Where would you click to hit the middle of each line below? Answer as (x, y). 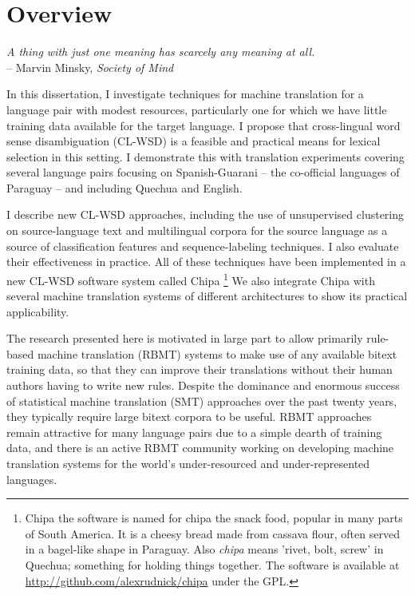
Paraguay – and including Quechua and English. (125, 187)
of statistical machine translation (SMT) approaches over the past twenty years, (202, 401)
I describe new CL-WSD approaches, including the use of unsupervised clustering (206, 214)
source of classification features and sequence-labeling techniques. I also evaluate (203, 246)
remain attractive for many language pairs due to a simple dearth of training (194, 432)
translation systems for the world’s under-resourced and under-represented (188, 464)
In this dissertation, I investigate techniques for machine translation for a (185, 94)
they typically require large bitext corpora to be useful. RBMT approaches (189, 416)
